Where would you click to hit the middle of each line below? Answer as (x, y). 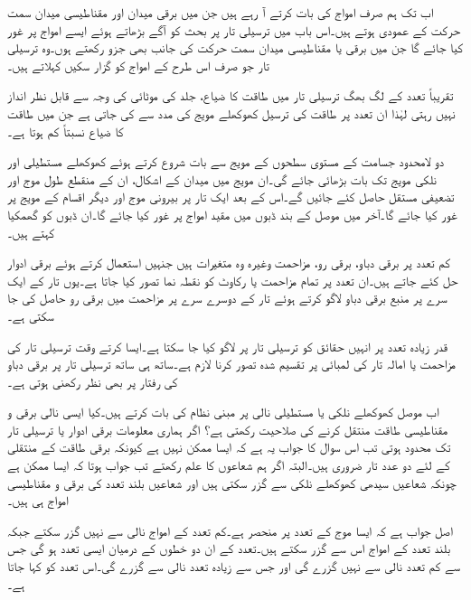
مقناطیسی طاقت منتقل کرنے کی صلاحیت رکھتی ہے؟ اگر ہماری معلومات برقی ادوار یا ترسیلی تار (228, 429)
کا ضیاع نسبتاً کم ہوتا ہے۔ (66, 131)
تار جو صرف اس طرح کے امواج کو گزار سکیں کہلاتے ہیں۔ (138, 65)
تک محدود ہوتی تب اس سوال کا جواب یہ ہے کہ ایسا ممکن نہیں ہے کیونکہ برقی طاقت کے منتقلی (229, 447)
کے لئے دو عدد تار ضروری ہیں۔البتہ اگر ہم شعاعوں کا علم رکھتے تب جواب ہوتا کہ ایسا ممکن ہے (229, 465)
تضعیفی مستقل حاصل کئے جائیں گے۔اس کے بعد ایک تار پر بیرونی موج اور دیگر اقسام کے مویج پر (231, 197)
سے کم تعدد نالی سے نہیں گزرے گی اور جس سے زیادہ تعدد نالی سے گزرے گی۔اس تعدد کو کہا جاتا (234, 566)
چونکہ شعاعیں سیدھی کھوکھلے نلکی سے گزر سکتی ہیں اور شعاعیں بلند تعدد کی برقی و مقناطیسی (232, 482)
